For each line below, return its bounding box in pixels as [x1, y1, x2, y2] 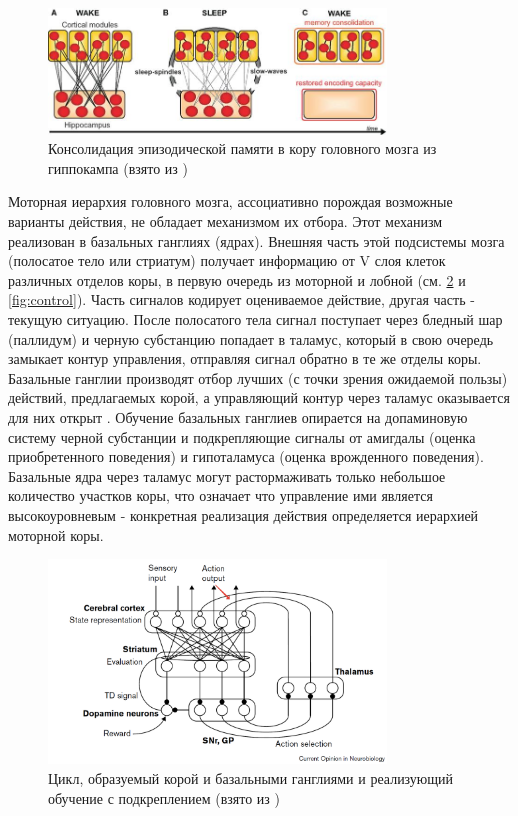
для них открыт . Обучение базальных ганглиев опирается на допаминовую [8, 406, 468, 427]
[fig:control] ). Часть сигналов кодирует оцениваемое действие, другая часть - [8, 289, 475, 310]
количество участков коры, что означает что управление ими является [8, 485, 433, 506]
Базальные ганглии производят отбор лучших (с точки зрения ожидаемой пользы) [8, 367, 508, 388]
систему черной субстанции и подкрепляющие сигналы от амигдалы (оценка [8, 426, 476, 447]
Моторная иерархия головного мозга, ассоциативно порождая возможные [8, 191, 453, 212]
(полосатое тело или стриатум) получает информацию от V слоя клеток [8, 250, 446, 271]
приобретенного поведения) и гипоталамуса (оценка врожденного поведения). [8, 446, 484, 467]
